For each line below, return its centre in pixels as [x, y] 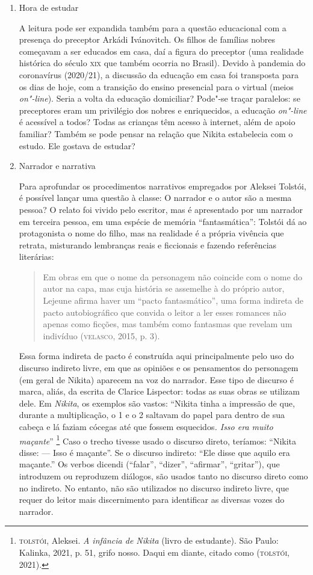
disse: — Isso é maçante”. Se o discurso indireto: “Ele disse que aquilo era [154, 452]
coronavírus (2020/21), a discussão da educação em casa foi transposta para [159, 74]
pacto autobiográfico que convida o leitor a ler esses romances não [165, 312]
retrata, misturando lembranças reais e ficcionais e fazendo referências [148, 244]
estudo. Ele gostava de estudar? [77, 145]
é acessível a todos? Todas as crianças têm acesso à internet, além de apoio [157, 122]
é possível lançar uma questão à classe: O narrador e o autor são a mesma [155, 198]
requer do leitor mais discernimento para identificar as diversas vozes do [152, 500]
